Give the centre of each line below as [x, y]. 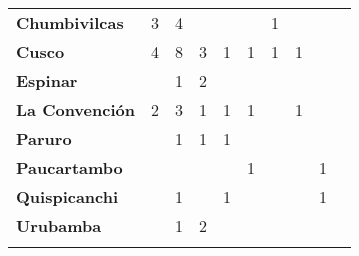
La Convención [75, 109]
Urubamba [59, 225]
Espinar [47, 80]
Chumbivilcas [70, 22]
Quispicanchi [67, 196]
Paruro [44, 138]
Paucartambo [69, 167]
